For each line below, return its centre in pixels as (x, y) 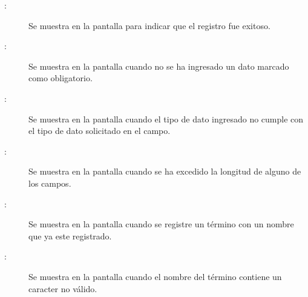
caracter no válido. (63, 288)
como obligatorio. (61, 78)
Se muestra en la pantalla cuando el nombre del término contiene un (155, 276)
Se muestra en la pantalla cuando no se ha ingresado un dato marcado (159, 66)
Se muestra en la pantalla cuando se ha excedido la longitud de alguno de (165, 171)
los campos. (50, 183)
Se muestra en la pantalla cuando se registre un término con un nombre (161, 224)
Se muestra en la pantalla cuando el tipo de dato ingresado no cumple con (166, 118)
